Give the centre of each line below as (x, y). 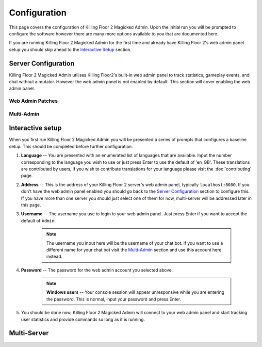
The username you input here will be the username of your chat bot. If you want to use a (135, 243)
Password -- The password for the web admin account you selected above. (97, 270)
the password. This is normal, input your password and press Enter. (114, 299)
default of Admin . (38, 221)
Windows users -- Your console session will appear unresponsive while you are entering (135, 292)
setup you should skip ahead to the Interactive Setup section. (70, 49)
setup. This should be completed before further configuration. (71, 146)
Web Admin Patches (33, 101)
